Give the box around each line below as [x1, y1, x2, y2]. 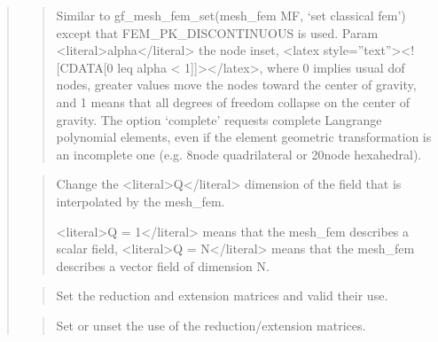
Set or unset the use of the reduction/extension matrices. [56, 315, 366, 334]
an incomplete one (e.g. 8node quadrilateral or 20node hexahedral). [56, 144, 422, 163]
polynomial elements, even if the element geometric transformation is [56, 128, 432, 146]
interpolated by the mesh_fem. [56, 191, 225, 210]
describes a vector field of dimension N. [56, 256, 270, 275]
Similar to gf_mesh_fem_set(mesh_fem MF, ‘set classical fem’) [56, 6, 406, 24]
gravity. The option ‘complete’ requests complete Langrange [56, 110, 382, 128]
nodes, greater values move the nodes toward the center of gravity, [56, 75, 417, 94]
